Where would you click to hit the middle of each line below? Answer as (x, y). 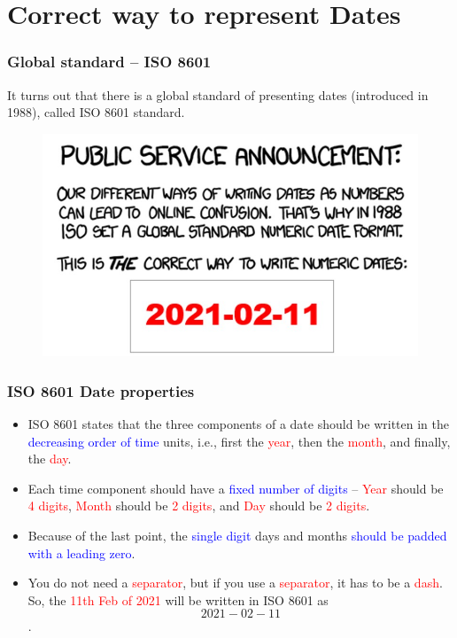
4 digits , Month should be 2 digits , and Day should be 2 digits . (199, 506)
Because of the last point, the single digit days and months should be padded (237, 536)
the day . (50, 459)
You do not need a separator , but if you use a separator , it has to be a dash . (235, 583)
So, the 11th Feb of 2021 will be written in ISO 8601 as (178, 599)
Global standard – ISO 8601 (109, 62)
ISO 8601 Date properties (101, 390)
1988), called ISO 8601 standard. (96, 112)
